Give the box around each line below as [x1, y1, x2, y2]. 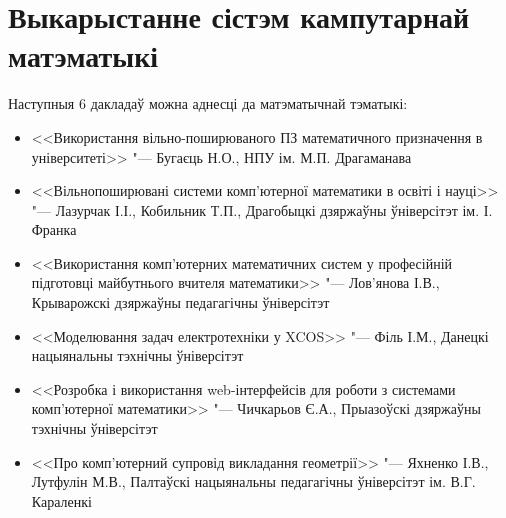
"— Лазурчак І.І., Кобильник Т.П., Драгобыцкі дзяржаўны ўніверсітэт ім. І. [31, 199, 493, 220]
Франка [31, 219, 77, 240]
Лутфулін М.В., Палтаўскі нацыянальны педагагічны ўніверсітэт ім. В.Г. [31, 471, 476, 492]
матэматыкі [8, 35, 159, 76]
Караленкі [31, 490, 92, 511]
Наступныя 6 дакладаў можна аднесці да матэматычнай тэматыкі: [8, 93, 408, 114]
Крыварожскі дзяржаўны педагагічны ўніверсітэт [31, 292, 330, 313]
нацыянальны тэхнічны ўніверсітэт [31, 345, 244, 366]
